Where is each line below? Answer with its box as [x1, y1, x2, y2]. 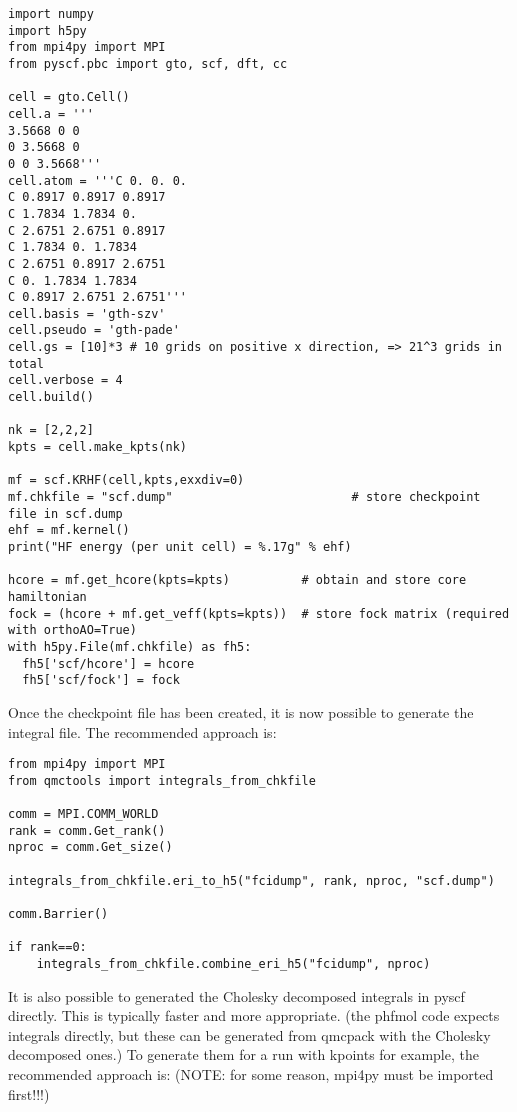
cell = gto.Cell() [8, 90, 130, 105]
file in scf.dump [8, 506, 123, 521]
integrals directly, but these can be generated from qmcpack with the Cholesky [8, 1024, 491, 1045]
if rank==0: [8, 940, 87, 955]
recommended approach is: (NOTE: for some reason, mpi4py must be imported [8, 1064, 494, 1084]
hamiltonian [8, 589, 87, 604]
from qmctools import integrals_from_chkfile [8, 773, 316, 788]
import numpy [8, 7, 94, 21]
